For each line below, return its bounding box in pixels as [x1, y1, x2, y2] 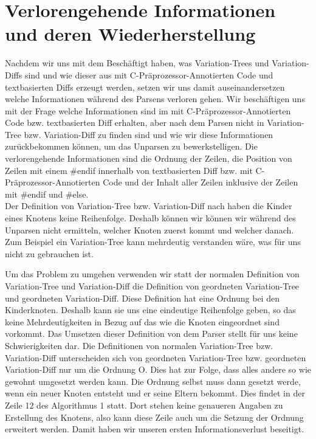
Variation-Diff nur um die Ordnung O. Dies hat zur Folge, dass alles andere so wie [5, 363, 311, 376]
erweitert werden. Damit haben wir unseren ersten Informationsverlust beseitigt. [5, 423, 304, 435]
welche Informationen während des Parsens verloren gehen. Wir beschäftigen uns [5, 92, 305, 105]
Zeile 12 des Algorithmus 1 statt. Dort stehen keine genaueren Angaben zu [5, 398, 283, 411]
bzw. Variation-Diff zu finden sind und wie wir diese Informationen [24, 128, 273, 140]
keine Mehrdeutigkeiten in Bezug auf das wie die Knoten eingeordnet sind [5, 315, 280, 328]
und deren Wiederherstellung [5, 21, 256, 46]
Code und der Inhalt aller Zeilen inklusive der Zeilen [103, 176, 298, 188]
